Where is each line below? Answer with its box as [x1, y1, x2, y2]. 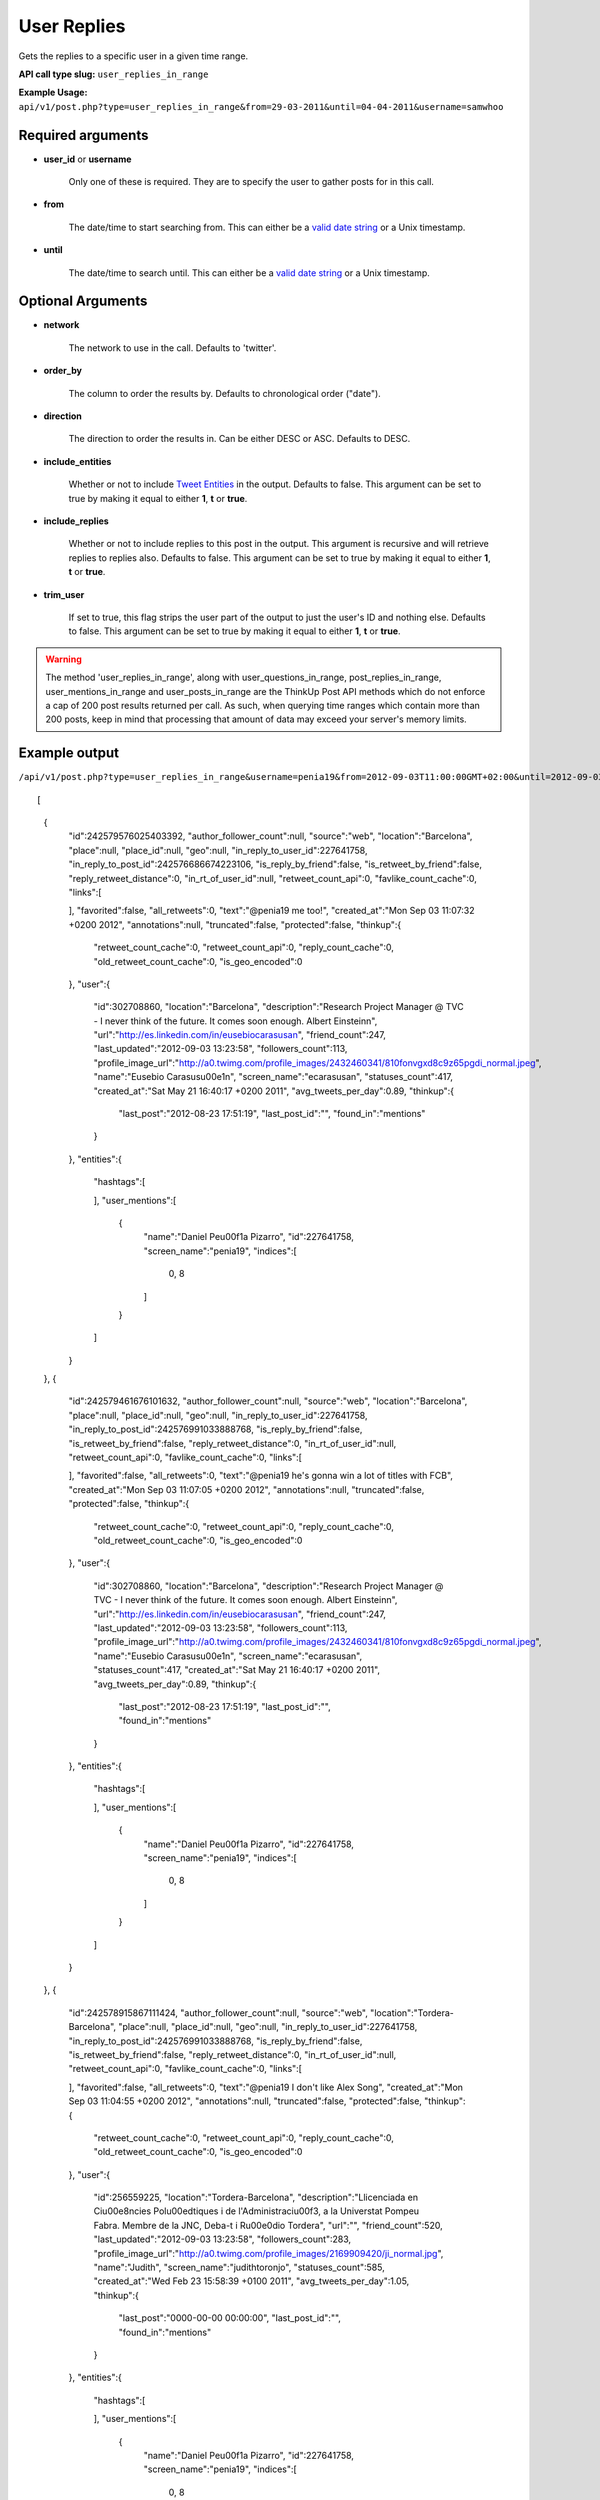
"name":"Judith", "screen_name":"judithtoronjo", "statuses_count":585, [93, 2261, 385, 2274]
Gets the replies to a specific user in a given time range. [18, 50, 249, 62]
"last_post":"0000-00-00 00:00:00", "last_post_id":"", [118, 2312, 342, 2324]
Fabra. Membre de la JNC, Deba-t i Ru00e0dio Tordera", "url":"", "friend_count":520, [93, 2219, 444, 2231]
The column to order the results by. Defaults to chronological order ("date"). [68, 387, 382, 399]
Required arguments [18, 126, 149, 144]
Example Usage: [18, 86, 88, 99]
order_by [43, 365, 82, 377]
